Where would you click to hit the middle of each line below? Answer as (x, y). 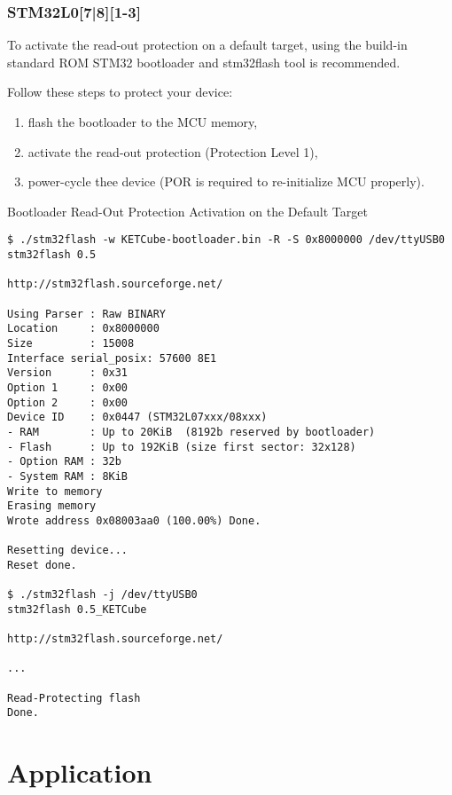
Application (80, 772)
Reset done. (42, 565)
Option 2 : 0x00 (68, 402)
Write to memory (55, 491)
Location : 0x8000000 (83, 329)
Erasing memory (52, 506)
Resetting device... (68, 551)
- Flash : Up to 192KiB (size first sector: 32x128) (182, 447)
